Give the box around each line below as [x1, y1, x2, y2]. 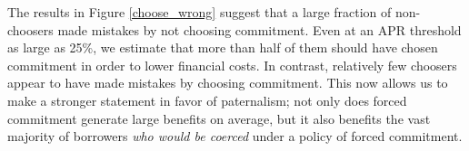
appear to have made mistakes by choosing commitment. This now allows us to [7, 73, 448, 92]
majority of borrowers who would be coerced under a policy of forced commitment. [7, 127, 463, 146]
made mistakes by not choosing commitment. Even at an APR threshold [57, 20, 462, 39]
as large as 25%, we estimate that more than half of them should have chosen [7, 38, 438, 57]
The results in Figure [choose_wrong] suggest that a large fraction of [7, 3, 392, 21]
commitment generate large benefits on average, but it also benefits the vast [7, 109, 431, 127]
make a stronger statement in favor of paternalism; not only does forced [7, 90, 407, 109]
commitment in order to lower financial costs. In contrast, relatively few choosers [7, 55, 457, 74]
